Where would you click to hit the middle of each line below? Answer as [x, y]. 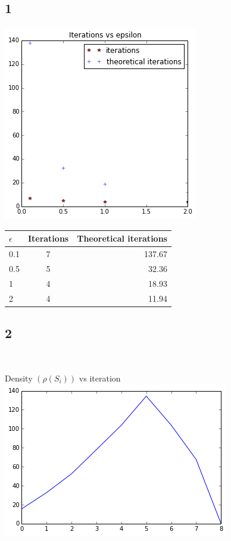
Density [19, 378]
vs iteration [100, 378]
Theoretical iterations [122, 238]
